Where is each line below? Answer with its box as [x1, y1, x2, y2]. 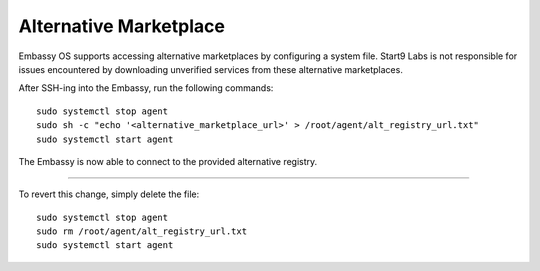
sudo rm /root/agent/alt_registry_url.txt [36, 226, 248, 237]
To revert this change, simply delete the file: [18, 188, 200, 200]
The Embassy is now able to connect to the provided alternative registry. [18, 155, 318, 167]
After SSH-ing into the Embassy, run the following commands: [18, 82, 274, 94]
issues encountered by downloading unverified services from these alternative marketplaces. [18, 63, 404, 75]
